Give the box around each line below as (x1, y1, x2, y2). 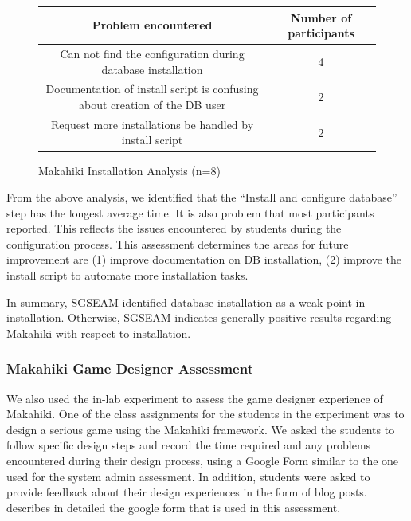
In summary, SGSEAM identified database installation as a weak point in (6, 293, 366, 310)
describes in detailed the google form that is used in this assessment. (6, 499, 341, 515)
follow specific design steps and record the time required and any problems (6, 437, 371, 453)
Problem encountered (92, 17, 213, 33)
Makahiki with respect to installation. (6, 324, 191, 341)
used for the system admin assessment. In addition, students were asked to (6, 468, 370, 484)
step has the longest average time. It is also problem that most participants (6, 204, 374, 221)
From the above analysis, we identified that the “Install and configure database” (6, 189, 397, 206)
